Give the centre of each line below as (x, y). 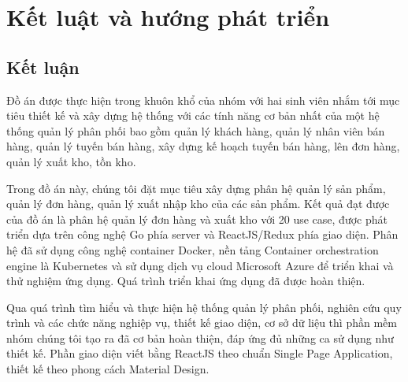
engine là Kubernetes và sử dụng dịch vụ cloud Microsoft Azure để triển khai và (200, 265)
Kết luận (43, 67)
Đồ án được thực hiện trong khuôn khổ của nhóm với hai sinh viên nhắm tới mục (203, 100)
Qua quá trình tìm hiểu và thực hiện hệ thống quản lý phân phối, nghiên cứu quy (204, 307)
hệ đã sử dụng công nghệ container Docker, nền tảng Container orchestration (193, 249)
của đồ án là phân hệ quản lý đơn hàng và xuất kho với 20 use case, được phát (197, 219)
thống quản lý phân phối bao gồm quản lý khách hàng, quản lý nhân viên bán (196, 130)
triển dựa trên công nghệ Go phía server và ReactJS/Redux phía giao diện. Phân (202, 234)
